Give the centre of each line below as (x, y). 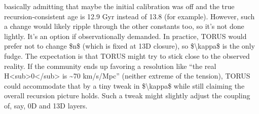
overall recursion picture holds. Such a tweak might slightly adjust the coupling (127, 96)
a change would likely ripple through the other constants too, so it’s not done (124, 26)
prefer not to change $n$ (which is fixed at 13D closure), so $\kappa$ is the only (129, 46)
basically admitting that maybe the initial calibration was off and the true (119, 6)
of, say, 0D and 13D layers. (46, 105)
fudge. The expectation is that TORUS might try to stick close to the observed (127, 55)
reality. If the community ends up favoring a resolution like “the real (110, 66)
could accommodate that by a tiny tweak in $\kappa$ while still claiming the (124, 85)
